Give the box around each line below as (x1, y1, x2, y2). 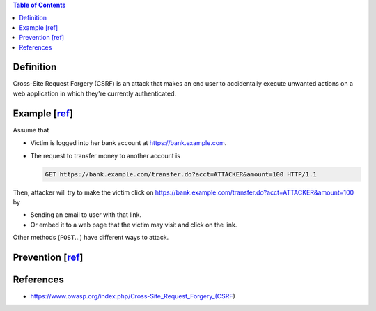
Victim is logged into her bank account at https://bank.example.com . (30, 139, 227, 147)
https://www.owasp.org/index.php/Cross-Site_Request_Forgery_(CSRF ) (30, 292, 236, 300)
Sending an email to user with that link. (30, 211, 142, 219)
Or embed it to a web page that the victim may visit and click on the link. (30, 220, 237, 229)
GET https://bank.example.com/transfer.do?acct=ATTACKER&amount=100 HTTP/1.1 (45, 170, 317, 178)
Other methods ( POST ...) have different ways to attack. (13, 234, 169, 242)
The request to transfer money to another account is (30, 151, 181, 160)
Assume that (13, 126, 49, 134)
